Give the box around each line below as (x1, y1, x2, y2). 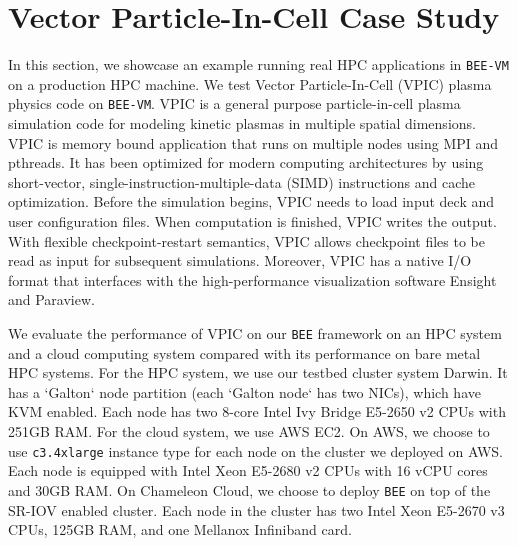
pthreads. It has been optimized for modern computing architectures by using (8, 152, 484, 173)
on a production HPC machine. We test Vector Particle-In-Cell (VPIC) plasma (8, 73, 492, 94)
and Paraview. (8, 289, 95, 310)
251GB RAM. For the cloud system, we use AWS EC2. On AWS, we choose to (8, 421, 490, 441)
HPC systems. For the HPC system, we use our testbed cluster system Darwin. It (8, 362, 508, 383)
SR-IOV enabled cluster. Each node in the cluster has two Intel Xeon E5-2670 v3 (8, 499, 505, 520)
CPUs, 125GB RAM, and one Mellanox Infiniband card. (8, 519, 352, 540)
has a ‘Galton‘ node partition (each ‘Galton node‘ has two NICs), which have (8, 381, 481, 402)
